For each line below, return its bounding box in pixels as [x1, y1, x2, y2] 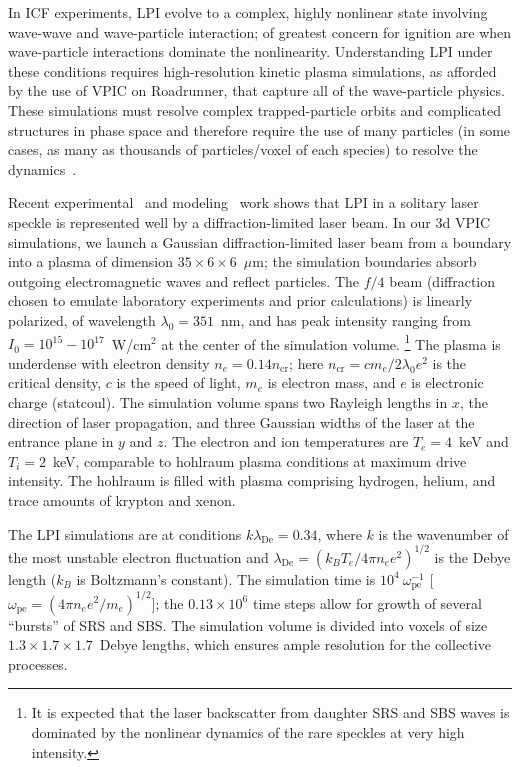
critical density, [8, 372, 102, 393]
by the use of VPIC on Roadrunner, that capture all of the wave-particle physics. [8, 80, 505, 101]
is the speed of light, [116, 372, 241, 393]
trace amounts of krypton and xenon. [8, 489, 236, 510]
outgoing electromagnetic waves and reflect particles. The [8, 270, 360, 291]
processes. [8, 653, 68, 674]
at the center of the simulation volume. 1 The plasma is [161, 330, 501, 354]
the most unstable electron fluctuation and [8, 546, 269, 567]
